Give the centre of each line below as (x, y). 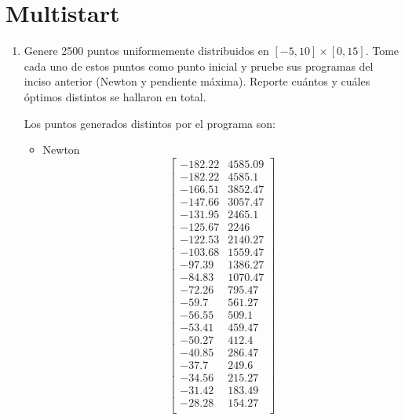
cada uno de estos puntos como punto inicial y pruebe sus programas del (199, 66)
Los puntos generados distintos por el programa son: (150, 123)
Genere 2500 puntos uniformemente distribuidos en (146, 51)
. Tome (382, 51)
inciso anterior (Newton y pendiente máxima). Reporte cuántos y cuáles (197, 81)
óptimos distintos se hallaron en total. (115, 96)
